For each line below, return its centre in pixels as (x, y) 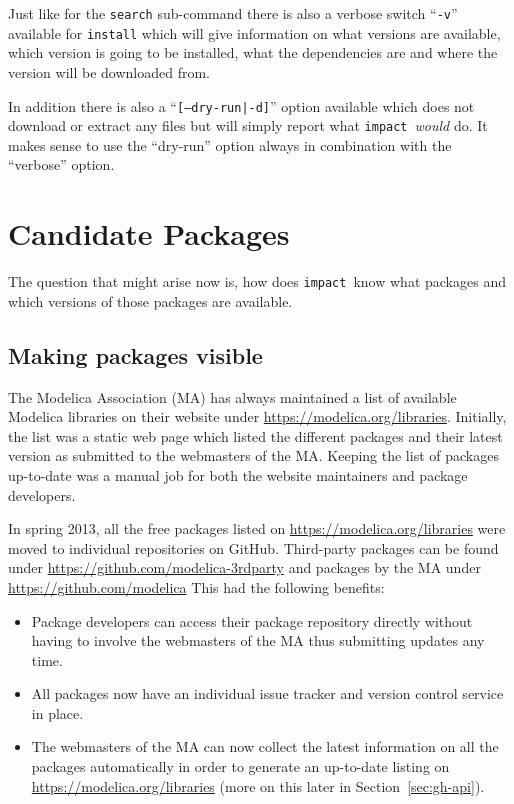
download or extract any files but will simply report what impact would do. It (248, 125)
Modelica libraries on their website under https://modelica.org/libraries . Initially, (257, 416)
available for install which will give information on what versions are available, (254, 32)
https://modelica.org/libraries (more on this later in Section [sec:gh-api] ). (258, 785)
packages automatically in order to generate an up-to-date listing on (240, 766)
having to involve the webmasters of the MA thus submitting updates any (258, 640)
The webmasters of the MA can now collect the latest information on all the (265, 746)
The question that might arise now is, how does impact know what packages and (257, 281)
